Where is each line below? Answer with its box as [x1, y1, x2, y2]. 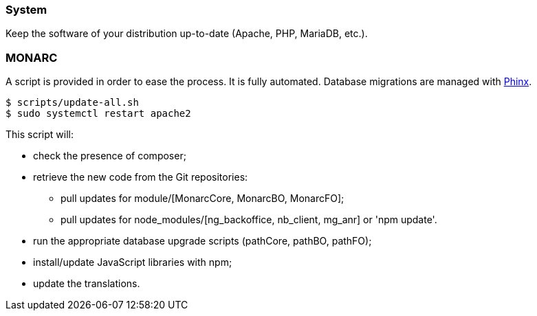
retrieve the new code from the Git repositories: [33, 171, 248, 183]
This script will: [6, 128, 74, 141]
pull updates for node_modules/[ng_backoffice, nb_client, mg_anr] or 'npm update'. [61, 214, 437, 226]
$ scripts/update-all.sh [6, 97, 139, 109]
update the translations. [33, 278, 140, 290]
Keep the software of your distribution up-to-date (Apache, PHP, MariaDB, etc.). [6, 27, 368, 40]
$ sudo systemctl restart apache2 [6, 108, 191, 120]
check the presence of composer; [33, 150, 186, 162]
